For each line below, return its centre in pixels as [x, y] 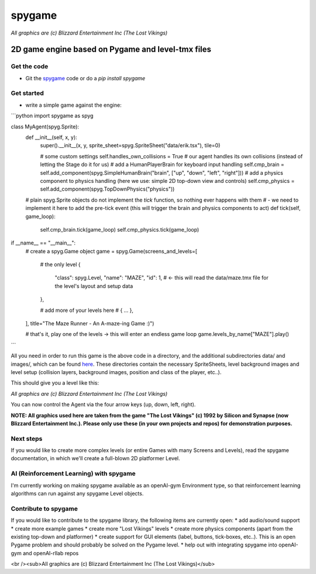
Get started [27, 93]
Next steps [27, 439]
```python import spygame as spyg [52, 116]
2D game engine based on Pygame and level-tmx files [111, 50]
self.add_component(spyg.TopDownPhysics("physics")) [107, 189]
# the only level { [61, 264]
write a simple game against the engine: [74, 105]
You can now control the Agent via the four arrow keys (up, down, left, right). [103, 405]
